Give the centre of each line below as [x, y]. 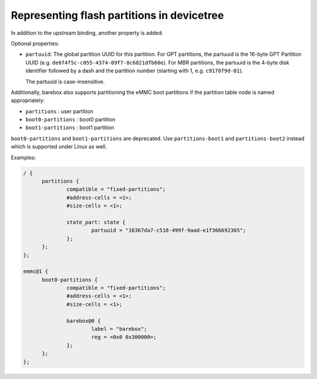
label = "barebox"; [119, 329]
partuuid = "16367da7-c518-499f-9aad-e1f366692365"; [169, 231]
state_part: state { [96, 222]
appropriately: [28, 100]
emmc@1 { [36, 272]
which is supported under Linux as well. [59, 147]
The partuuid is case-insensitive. [65, 82]
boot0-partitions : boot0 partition [70, 120]
